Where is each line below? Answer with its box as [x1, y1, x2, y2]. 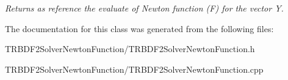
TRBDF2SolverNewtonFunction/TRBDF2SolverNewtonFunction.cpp [5, 62, 264, 75]
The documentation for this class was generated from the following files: [5, 22, 274, 35]
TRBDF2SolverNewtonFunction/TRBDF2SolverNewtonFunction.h [5, 42, 255, 55]
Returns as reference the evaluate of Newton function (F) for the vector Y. [5, 2, 284, 14]
